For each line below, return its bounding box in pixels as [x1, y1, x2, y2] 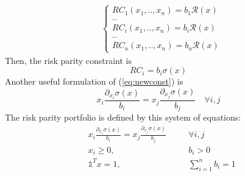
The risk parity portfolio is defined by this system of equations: [5, 111, 241, 124]
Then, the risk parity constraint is [5, 54, 132, 66]
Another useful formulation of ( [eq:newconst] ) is [5, 75, 183, 88]
